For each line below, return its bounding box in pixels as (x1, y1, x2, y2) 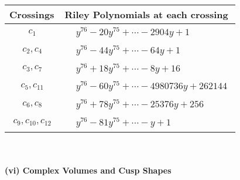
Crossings (9, 8, 54, 21)
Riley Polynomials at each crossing (64, 8, 228, 21)
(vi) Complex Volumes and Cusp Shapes (5, 164, 172, 176)
